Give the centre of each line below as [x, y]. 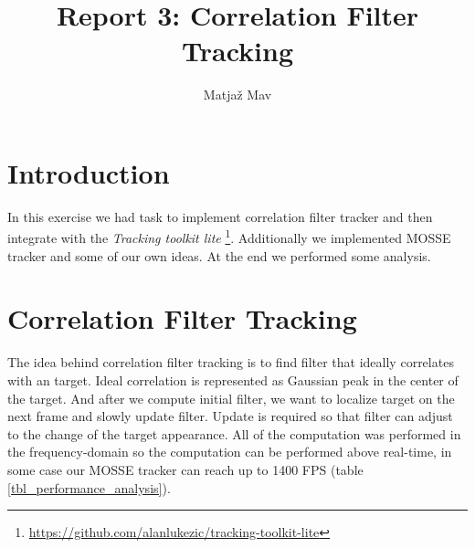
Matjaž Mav [237, 95]
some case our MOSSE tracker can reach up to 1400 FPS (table [185, 469]
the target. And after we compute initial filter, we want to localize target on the [231, 398]
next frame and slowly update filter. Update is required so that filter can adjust [230, 416]
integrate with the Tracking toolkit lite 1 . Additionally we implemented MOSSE [229, 237]
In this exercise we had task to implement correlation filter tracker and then [220, 216]
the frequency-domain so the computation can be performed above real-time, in [230, 452]
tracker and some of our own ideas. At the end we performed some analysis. [219, 255]
